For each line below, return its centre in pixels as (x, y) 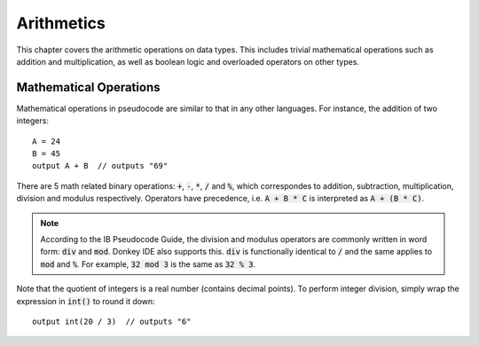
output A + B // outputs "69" (100, 166)
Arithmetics (61, 23)
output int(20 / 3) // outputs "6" (112, 321)
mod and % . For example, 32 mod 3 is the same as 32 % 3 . (148, 264)
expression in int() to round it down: (86, 301)
